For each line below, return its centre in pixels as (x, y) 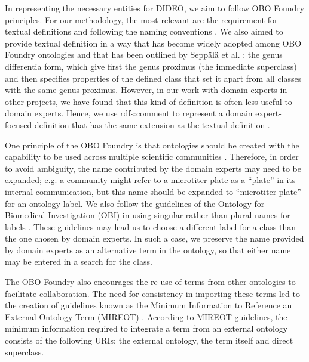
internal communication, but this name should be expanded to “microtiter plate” (153, 191)
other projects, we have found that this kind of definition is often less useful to (149, 101)
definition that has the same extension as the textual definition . (152, 124)
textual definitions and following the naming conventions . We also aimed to (144, 31)
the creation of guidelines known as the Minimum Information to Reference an (149, 305)
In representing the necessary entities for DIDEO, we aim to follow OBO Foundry (155, 8)
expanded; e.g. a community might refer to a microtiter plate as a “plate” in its (150, 180)
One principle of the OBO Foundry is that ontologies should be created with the (152, 145)
